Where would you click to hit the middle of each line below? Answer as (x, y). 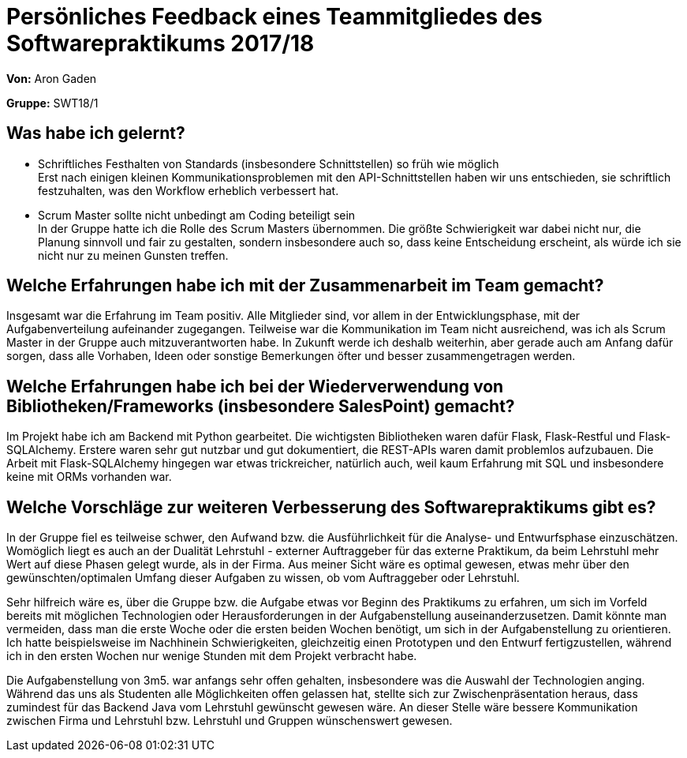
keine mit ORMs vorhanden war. (89, 477)
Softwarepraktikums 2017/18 (161, 43)
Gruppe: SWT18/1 (52, 103)
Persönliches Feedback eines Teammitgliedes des (274, 17)
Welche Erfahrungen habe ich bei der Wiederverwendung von (255, 386)
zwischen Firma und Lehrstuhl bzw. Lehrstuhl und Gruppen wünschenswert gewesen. (230, 721)
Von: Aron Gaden (52, 78)
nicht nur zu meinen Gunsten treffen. (133, 255)
